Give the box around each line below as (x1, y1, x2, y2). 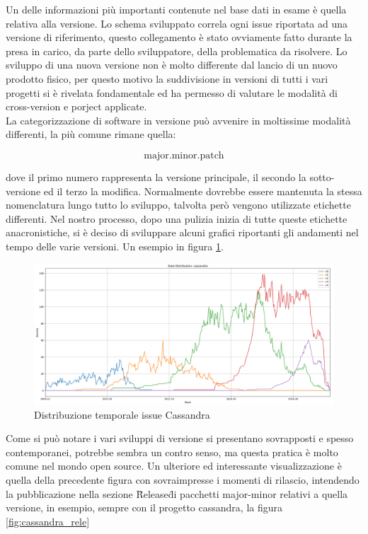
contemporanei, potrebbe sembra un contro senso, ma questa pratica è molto (6, 444, 338, 459)
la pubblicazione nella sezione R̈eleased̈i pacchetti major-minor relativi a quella (6, 486, 348, 501)
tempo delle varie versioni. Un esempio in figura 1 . (6, 238, 224, 253)
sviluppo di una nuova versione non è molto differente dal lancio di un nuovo (6, 57, 338, 72)
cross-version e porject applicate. (6, 99, 147, 114)
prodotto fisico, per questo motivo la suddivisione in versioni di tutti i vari (6, 71, 328, 86)
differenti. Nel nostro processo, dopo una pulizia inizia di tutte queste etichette (6, 211, 347, 226)
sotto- (309, 169, 335, 184)
